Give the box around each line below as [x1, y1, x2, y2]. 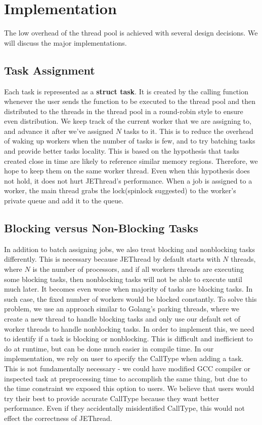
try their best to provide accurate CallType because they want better [4, 393, 219, 403]
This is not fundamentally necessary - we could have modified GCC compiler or [4, 363, 250, 373]
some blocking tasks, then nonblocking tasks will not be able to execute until [4, 273, 242, 284]
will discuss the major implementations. [4, 37, 127, 48]
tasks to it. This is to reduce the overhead [123, 125, 253, 136]
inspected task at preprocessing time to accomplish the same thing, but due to [4, 373, 247, 383]
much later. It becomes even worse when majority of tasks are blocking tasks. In [4, 284, 253, 294]
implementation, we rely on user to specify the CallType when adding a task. [4, 353, 244, 364]
